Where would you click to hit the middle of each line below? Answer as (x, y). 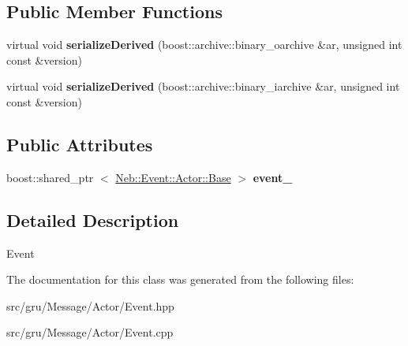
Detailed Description (93, 220)
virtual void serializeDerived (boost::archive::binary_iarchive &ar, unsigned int (203, 86)
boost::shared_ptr (50, 177)
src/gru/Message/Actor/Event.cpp (90, 332)
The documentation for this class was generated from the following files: (180, 279)
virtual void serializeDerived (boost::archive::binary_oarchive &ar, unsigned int (204, 45)
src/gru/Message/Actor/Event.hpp (90, 305)
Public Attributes (80, 144)
